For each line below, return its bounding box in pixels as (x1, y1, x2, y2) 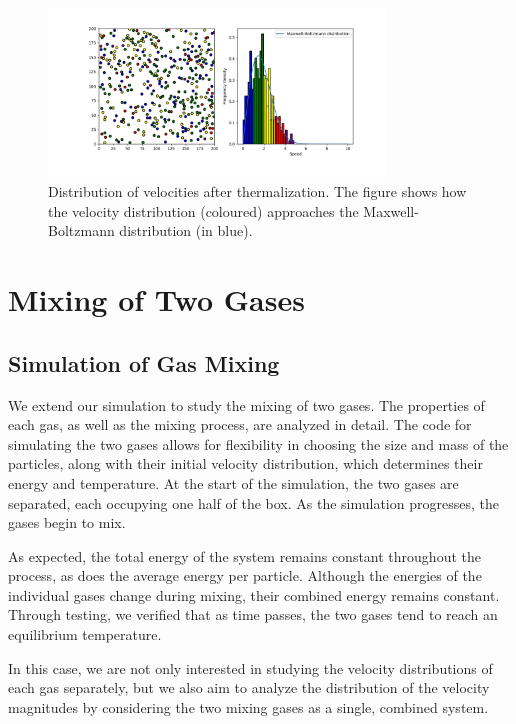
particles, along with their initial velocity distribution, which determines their (8, 453, 483, 474)
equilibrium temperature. (8, 624, 162, 645)
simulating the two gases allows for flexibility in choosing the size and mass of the (8, 433, 509, 454)
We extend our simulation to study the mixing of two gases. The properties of (8, 394, 485, 415)
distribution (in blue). (119, 220, 253, 241)
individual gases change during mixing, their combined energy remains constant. (8, 584, 500, 605)
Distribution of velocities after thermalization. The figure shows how (48, 181, 467, 202)
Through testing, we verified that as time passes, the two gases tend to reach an (8, 604, 498, 625)
